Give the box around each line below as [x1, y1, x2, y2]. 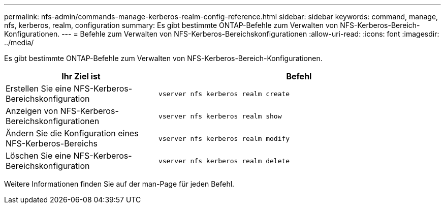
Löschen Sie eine [6, 151, 71, 161]
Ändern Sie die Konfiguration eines [6, 128, 139, 138]
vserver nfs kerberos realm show [158, 112, 282, 120]
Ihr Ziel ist [61, 71, 101, 81]
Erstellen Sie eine [6, 83, 72, 94]
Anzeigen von [6, 106, 58, 116]
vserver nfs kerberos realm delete [158, 157, 290, 165]
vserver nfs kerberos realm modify [158, 134, 290, 142]
